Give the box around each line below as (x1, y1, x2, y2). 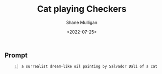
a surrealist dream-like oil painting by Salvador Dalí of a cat (21, 64, 158, 69)
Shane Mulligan (66, 19, 97, 25)
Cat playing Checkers (37, 3, 127, 15)
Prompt (4, 51, 28, 59)
